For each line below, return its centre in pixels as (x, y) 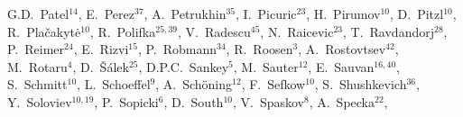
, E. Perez (106, 13)
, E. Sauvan (341, 66)
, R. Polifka (123, 31)
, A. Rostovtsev (342, 49)
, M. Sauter (266, 66)
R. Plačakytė (44, 31)
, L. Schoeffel (114, 84)
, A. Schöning (194, 84)
